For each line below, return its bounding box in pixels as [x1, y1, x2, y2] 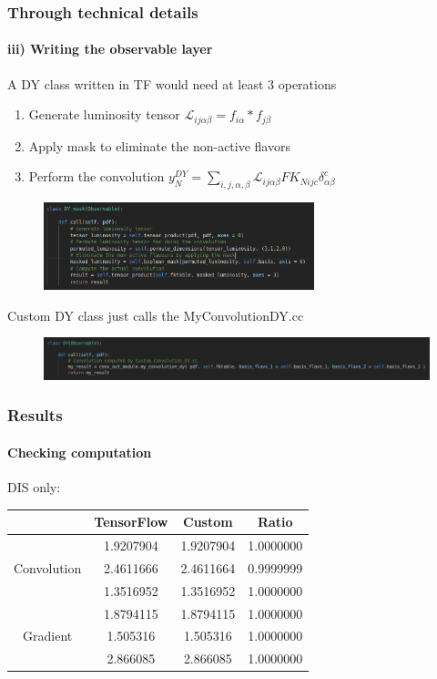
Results [7, 404, 63, 427]
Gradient [23, 626, 73, 645]
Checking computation [7, 442, 152, 461]
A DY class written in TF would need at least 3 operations [7, 74, 337, 93]
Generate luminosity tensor [28, 105, 180, 124]
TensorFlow [94, 512, 168, 531]
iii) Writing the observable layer [7, 39, 213, 58]
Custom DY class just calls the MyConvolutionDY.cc [7, 305, 304, 324]
